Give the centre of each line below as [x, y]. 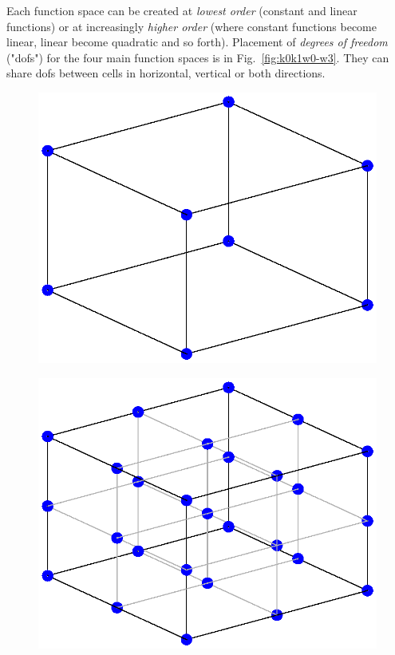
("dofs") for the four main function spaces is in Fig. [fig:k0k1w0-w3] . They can [198, 57]
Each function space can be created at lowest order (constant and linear [182, 10]
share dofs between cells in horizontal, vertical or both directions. [166, 73]
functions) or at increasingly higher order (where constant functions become [192, 26]
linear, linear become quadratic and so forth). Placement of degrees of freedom [197, 42]
